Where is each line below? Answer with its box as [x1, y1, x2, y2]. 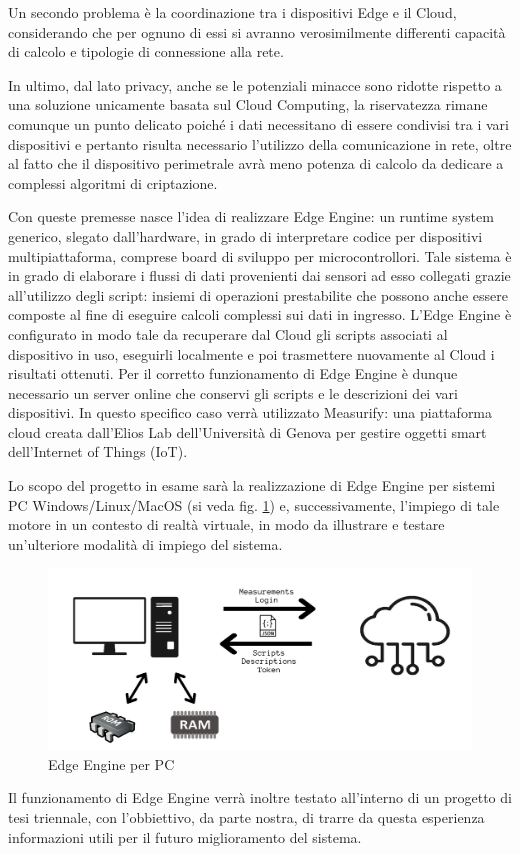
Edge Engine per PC [48, 753, 175, 774]
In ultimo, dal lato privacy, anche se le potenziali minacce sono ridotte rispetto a [8, 74, 502, 95]
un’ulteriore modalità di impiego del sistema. [8, 533, 283, 554]
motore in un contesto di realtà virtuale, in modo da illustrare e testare [8, 514, 445, 535]
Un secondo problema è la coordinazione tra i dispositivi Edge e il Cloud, [8, 2, 457, 22]
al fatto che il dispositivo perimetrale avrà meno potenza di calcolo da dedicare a [8, 153, 504, 174]
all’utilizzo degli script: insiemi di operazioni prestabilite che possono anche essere [8, 284, 509, 305]
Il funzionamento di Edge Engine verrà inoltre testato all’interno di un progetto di [8, 787, 512, 808]
